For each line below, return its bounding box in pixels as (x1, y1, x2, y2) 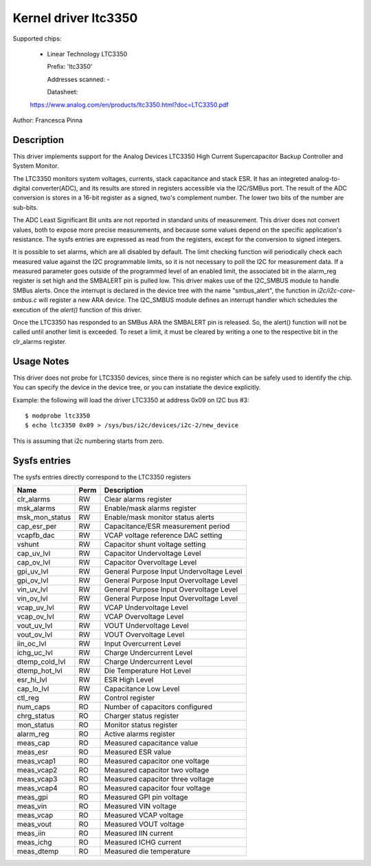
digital (12, 184, 30, 192)
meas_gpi (16, 792, 48, 801)
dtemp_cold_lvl (16, 657, 66, 667)
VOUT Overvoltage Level (104, 629, 185, 639)
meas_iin (16, 828, 46, 838)
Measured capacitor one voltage (104, 756, 210, 766)
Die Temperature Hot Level (104, 666, 192, 675)
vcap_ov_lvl (16, 611, 54, 621)
